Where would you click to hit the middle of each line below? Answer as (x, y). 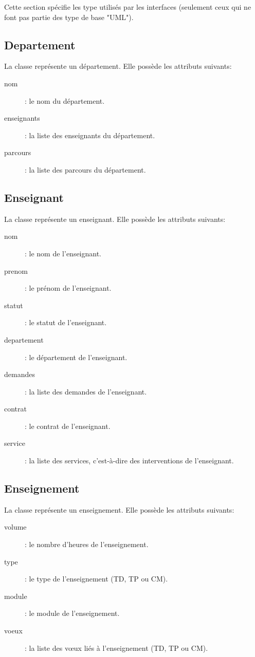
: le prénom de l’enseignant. (68, 288)
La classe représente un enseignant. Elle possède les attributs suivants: (115, 219)
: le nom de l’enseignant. (63, 253)
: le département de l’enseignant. (76, 357)
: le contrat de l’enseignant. (68, 426)
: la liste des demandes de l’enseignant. (86, 391)
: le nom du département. (65, 100)
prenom (16, 270)
